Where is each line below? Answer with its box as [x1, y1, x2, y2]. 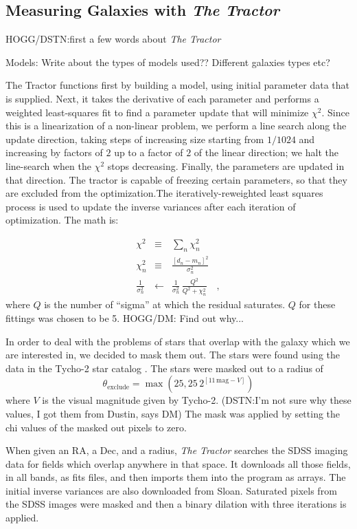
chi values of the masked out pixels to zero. [5, 420, 187, 434]
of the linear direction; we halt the [194, 145, 338, 160]
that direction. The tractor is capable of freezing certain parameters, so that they [5, 172, 347, 186]
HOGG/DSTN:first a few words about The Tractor [5, 32, 221, 46]
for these [299, 297, 336, 312]
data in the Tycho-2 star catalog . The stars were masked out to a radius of [5, 360, 323, 375]
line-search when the [5, 158, 91, 173]
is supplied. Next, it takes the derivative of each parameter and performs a [5, 91, 319, 105]
